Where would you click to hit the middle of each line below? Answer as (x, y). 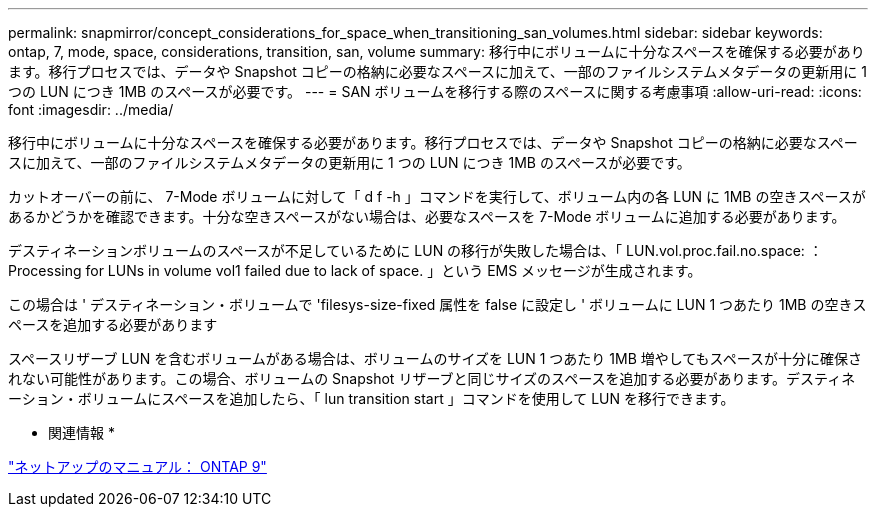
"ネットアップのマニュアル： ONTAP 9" (137, 466)
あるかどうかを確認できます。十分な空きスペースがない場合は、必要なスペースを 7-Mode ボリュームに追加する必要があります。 (427, 216)
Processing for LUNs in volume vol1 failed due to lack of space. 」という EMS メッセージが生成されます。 (355, 270)
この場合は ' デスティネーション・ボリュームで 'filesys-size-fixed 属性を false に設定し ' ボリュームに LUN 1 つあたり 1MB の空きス (437, 304)
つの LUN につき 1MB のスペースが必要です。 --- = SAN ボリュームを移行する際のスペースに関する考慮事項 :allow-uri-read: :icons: (435, 91)
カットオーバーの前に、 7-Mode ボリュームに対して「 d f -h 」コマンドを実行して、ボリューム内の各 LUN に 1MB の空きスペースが (437, 196)
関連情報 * (81, 432)
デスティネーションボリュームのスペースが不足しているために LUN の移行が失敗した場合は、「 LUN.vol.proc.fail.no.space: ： (415, 250)
